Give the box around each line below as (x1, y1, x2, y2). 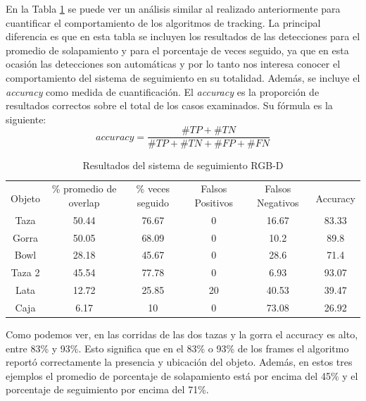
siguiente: (6, 111, 46, 126)
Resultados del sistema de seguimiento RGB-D (82, 158, 284, 173)
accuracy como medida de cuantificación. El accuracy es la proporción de (6, 84, 320, 99)
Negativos (256, 195, 299, 209)
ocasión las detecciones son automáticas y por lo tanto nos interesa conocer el (6, 56, 341, 71)
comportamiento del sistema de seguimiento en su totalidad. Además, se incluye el (6, 70, 360, 85)
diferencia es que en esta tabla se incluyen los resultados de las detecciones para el (6, 29, 360, 44)
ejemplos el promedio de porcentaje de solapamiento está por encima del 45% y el (6, 368, 358, 383)
